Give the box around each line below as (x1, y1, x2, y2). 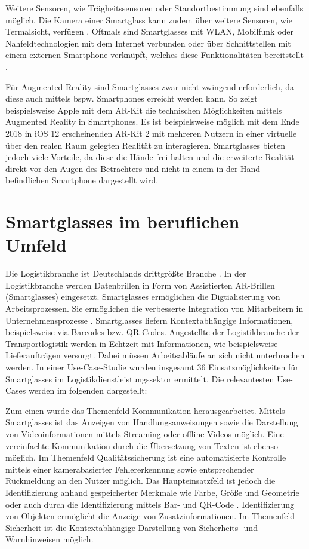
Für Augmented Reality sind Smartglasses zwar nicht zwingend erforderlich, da (5, 80, 295, 93)
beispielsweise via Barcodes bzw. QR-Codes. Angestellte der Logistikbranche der (5, 326, 299, 338)
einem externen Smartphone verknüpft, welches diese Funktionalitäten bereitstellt (5, 48, 304, 61)
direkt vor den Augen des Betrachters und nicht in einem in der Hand (5, 162, 261, 174)
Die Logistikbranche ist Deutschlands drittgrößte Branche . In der (5, 267, 246, 280)
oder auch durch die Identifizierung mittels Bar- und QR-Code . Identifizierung (5, 498, 295, 510)
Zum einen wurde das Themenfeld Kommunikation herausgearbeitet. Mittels (5, 404, 285, 416)
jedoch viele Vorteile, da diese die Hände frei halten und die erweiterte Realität (5, 151, 295, 163)
